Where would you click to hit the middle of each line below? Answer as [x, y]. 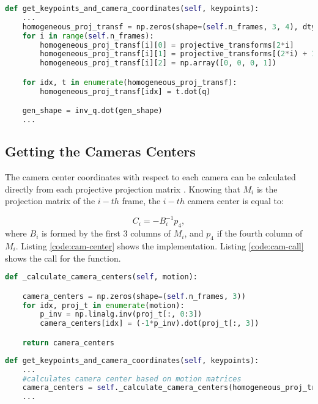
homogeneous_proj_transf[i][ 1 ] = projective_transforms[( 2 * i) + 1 [178, 54]
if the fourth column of [260, 233]
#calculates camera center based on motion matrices [132, 379]
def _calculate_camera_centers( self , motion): [102, 277]
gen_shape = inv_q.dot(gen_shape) [92, 111]
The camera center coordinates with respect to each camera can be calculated [150, 177]
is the [267, 189]
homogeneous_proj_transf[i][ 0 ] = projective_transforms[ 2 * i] [167, 45]
